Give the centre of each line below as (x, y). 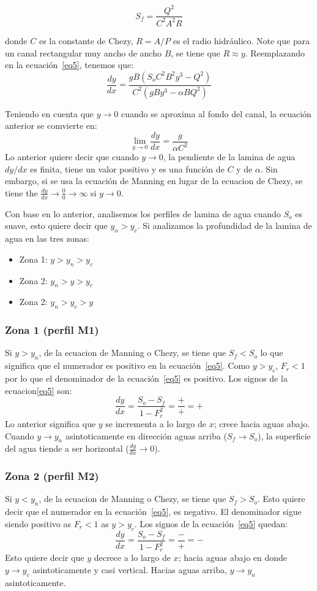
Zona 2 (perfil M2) (52, 476)
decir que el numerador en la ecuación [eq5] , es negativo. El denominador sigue (153, 512)
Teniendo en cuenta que (50, 113)
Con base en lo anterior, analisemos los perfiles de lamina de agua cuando (143, 213)
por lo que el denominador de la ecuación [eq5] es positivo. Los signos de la (146, 378)
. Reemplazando (275, 52)
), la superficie (284, 435)
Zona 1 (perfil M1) (52, 330)
